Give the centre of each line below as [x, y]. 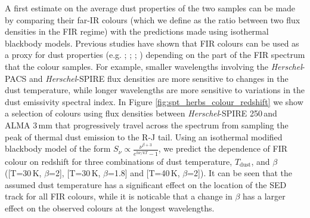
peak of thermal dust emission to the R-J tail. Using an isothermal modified [144, 136]
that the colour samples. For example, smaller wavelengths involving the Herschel [154, 66]
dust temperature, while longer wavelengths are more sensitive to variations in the [155, 90]
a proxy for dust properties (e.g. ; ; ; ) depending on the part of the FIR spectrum [155, 55]
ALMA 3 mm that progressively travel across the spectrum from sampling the [147, 125]
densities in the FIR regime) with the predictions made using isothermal [137, 31]
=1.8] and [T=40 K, [144, 173]
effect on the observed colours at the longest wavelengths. [110, 208]
